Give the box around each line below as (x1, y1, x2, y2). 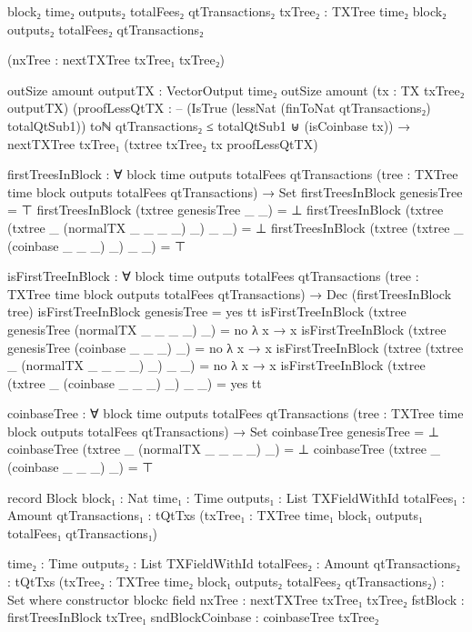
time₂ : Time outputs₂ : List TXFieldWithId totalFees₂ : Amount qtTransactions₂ (7, 554, 461, 573)
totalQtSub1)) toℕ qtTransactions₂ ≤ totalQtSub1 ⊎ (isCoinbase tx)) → (7, 115, 411, 135)
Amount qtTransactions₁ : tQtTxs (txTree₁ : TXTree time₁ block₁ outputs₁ (7, 506, 423, 525)
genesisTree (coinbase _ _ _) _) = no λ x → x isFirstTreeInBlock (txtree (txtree (7, 337, 464, 356)
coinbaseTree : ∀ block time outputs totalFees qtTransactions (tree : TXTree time (7, 404, 464, 423)
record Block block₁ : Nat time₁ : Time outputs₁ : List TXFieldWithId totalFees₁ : (7, 487, 466, 507)
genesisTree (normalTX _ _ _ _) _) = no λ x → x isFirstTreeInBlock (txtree (7, 319, 447, 338)
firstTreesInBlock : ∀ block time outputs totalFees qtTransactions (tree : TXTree (7, 165, 458, 184)
